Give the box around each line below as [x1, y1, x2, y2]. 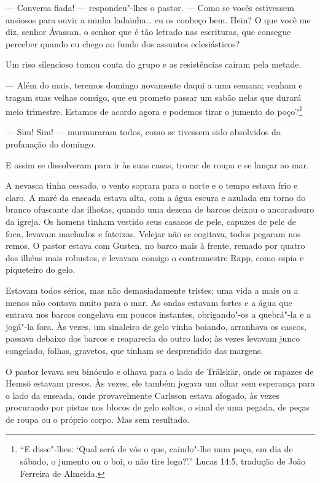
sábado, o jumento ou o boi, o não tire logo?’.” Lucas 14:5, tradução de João [20, 455, 306, 468]
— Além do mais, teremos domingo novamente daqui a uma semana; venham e [6, 78, 303, 91]
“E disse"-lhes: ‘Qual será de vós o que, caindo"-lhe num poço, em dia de [20, 442, 293, 455]
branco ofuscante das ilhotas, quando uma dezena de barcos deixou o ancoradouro [6, 203, 314, 216]
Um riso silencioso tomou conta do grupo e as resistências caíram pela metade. [6, 58, 302, 71]
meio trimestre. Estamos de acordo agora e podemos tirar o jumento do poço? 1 [6, 103, 303, 117]
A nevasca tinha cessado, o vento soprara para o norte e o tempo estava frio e [6, 179, 298, 192]
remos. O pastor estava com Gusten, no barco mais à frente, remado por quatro [6, 239, 305, 252]
